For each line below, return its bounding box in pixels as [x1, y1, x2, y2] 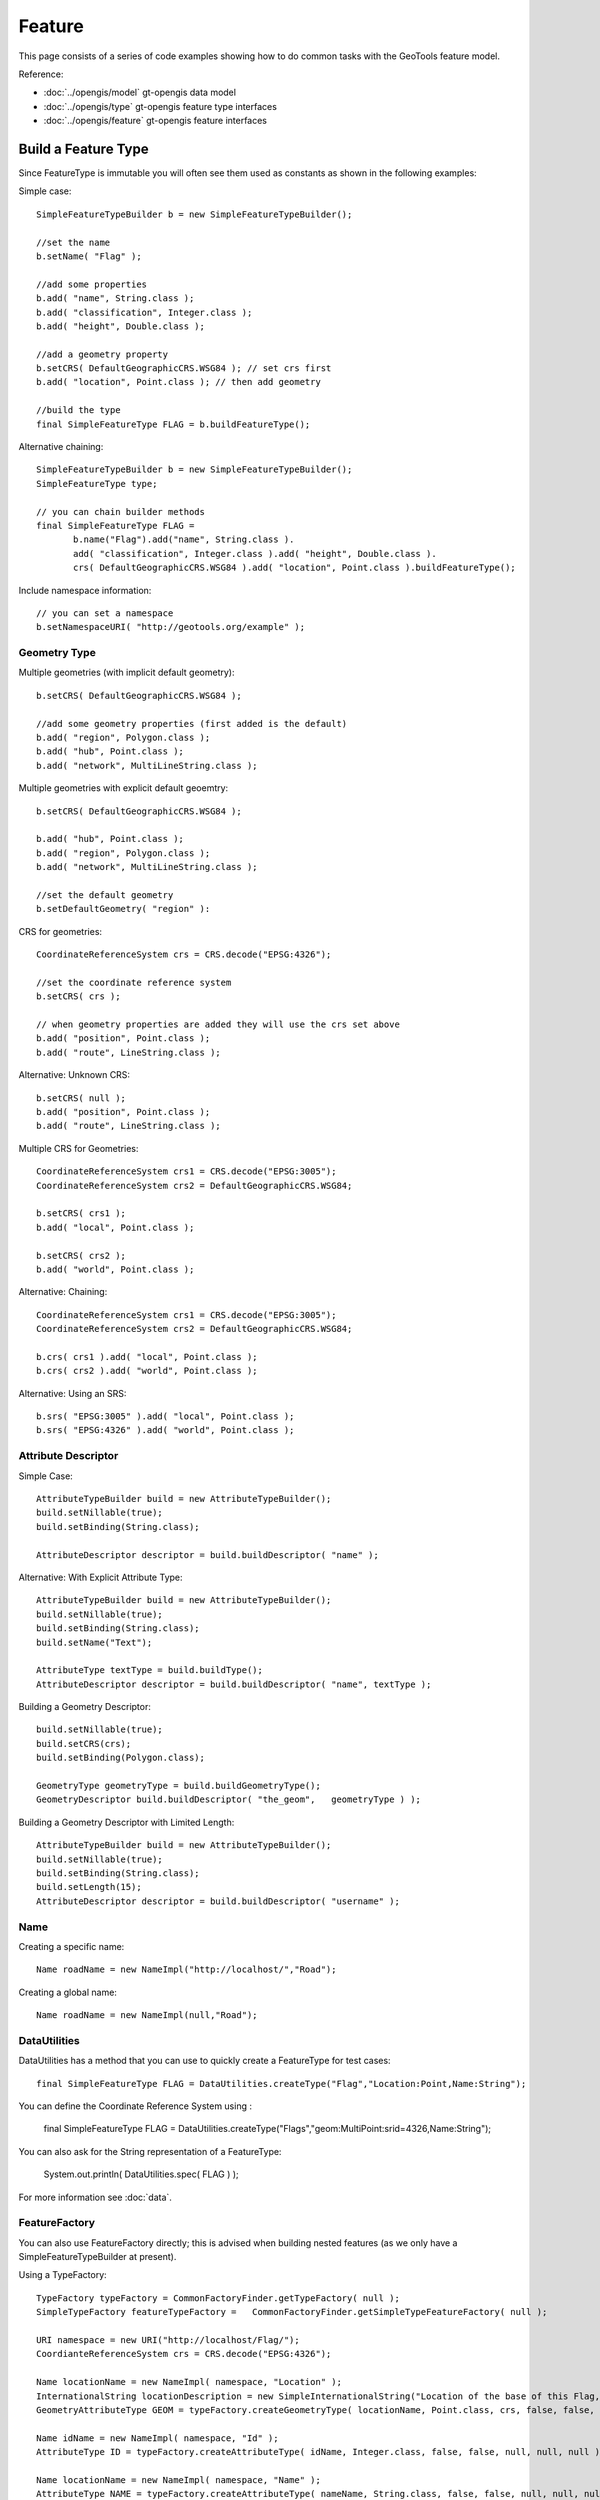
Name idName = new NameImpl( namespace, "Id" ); [36, 2432, 279, 2444]
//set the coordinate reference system [36, 976, 232, 988]
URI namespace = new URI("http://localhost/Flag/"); [36, 2335, 300, 2346]
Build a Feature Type [18, 140, 149, 157]
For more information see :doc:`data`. [18, 2191, 172, 2203]
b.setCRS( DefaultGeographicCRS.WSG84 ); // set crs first [36, 363, 332, 374]
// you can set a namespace [36, 607, 174, 619]
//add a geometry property [36, 348, 169, 360]
